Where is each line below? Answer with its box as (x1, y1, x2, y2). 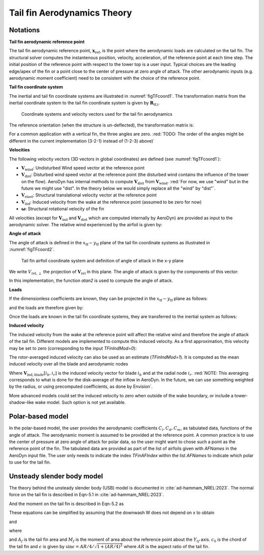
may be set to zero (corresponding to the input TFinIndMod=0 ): (9, 345, 137, 351)
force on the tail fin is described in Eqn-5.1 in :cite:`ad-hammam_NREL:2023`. (9, 491, 164, 498)
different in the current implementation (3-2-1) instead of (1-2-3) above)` (9, 138, 155, 144)
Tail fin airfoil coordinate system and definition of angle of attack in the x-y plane (21, 257, 184, 263)
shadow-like (9, 400, 34, 406)
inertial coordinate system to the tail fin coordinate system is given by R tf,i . (9, 100, 160, 107)
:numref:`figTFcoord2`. (9, 247, 55, 253)
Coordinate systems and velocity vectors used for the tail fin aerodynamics (21, 111, 173, 117)
